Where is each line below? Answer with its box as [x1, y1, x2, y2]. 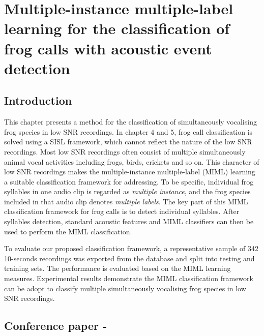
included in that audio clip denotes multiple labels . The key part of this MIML [4, 196, 248, 206]
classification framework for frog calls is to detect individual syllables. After [4, 206, 240, 217]
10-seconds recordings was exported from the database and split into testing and [4, 253, 255, 263]
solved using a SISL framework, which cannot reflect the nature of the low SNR [4, 136, 252, 147]
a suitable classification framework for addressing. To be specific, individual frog [4, 176, 254, 187]
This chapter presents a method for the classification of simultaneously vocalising [4, 116, 257, 127]
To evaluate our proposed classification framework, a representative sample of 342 [4, 243, 258, 254]
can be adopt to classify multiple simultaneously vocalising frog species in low [4, 283, 246, 293]
